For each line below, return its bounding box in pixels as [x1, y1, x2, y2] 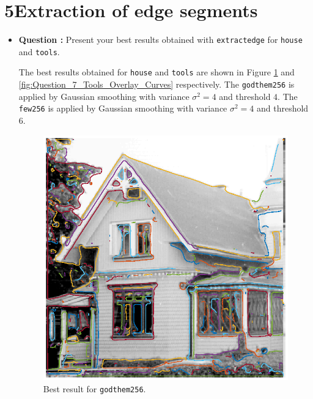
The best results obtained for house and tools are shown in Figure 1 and [18, 66, 295, 78]
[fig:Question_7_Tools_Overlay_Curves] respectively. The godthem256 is [18, 78, 295, 91]
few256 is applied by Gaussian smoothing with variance [18, 102, 227, 115]
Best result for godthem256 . [43, 382, 146, 395]
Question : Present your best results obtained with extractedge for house [18, 33, 303, 46]
